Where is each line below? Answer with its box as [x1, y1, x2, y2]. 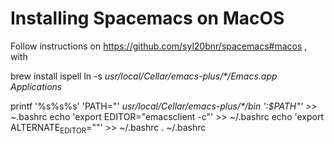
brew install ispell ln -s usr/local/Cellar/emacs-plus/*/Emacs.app [10, 70, 278, 82]
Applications [10, 80, 63, 92]
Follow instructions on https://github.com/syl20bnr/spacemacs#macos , [10, 40, 308, 52]
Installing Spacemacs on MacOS [10, 7, 285, 30]
